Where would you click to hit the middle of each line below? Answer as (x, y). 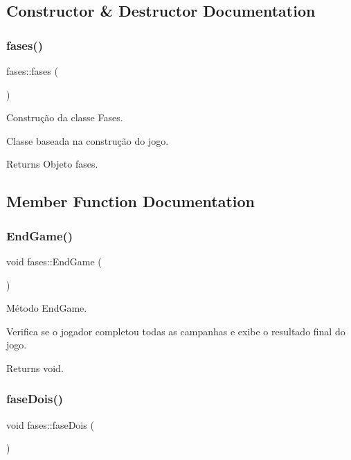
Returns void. (35, 368)
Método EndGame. (47, 308)
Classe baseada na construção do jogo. (88, 140)
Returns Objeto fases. (52, 164)
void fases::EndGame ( (54, 261)
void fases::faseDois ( (50, 424)
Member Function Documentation (131, 201)
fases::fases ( (32, 71)
